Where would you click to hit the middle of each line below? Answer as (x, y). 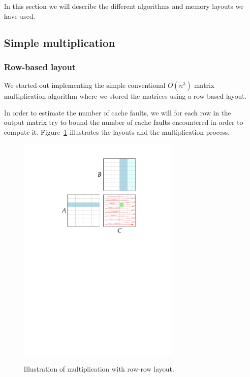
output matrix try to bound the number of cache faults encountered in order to (124, 122)
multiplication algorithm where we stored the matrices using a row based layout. (125, 96)
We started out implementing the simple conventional (85, 85)
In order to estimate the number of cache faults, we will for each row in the (118, 112)
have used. (20, 16)
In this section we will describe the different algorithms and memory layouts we (124, 6)
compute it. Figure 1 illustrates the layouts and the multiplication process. (117, 132)
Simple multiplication (60, 42)
